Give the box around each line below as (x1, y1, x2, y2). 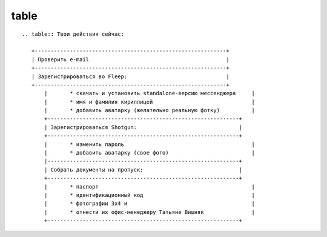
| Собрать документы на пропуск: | (44, 166, 242, 173)
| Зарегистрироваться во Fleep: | (31, 73, 230, 80)
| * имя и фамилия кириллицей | (44, 98, 256, 105)
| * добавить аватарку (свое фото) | (44, 149, 256, 156)
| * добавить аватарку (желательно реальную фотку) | (44, 107, 256, 114)
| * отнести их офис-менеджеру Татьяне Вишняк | (44, 209, 256, 215)
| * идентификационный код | (44, 192, 256, 198)
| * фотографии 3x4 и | (44, 200, 256, 207)
